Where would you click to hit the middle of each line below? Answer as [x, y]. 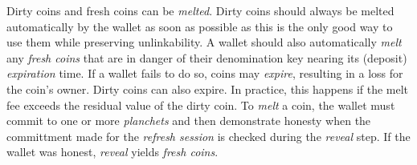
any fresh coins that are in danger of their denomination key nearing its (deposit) [207, 57]
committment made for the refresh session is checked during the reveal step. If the [208, 136]
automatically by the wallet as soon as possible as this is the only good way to [200, 26]
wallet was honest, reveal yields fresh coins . [112, 152]
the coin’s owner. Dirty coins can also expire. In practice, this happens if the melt [208, 89]
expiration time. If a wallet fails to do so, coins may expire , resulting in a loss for [205, 73]
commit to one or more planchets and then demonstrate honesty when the [189, 121]
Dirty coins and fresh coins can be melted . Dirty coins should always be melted [200, 10]
